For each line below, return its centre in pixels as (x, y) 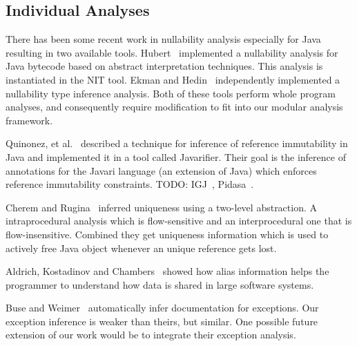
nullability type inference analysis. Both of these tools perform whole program (171, 93)
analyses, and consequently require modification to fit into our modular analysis (174, 107)
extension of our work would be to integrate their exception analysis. (151, 335)
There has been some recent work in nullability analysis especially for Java (163, 39)
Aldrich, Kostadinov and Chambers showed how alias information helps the (167, 271)
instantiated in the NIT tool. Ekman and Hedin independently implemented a (173, 79)
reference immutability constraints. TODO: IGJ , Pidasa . (130, 184)
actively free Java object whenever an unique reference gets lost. (141, 248)
